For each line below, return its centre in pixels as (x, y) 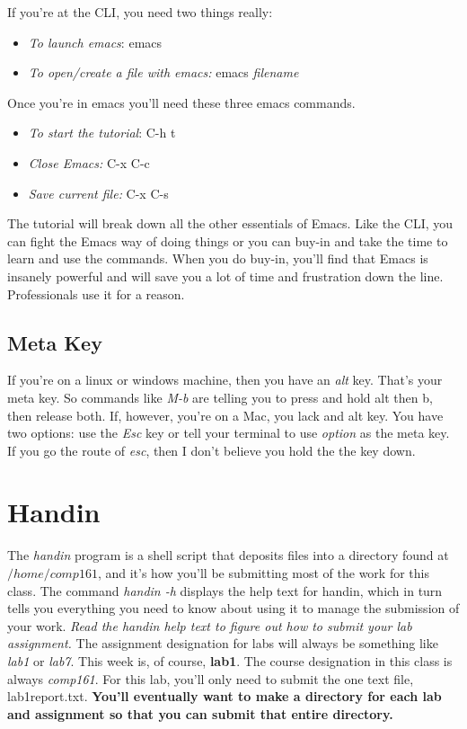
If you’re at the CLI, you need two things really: (140, 12)
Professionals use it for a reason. (96, 293)
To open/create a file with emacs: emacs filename (163, 72)
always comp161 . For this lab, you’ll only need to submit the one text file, (211, 678)
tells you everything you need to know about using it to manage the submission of (233, 608)
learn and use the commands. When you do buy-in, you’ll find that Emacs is (218, 258)
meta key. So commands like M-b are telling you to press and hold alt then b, (220, 397)
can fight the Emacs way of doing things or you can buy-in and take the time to (228, 240)
